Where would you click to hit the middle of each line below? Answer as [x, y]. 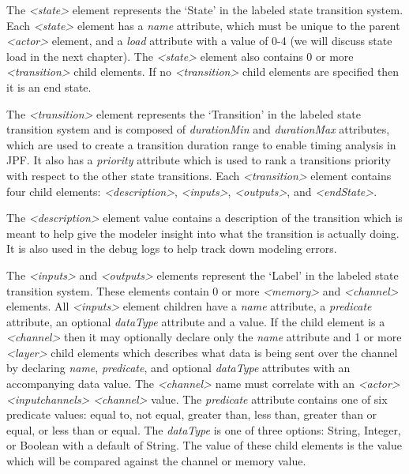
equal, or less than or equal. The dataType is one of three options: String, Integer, [204, 429]
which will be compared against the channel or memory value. [156, 461]
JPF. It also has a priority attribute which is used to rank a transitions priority [199, 160]
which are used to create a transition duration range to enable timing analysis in [201, 144]
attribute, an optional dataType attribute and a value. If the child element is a [196, 321]
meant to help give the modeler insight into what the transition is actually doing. [203, 233]
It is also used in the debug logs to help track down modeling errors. [172, 248]
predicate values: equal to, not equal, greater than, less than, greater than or [192, 414]
